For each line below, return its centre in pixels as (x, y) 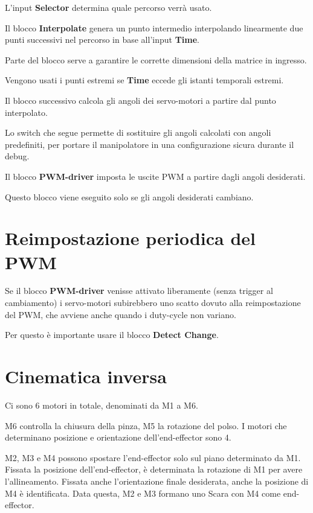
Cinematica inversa (86, 376)
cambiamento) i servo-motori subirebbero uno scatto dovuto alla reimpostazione (153, 303)
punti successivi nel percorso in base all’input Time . (102, 40)
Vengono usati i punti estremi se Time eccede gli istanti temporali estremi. (144, 80)
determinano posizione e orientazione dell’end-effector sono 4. (118, 437)
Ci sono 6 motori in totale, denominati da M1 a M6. (102, 405)
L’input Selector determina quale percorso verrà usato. (108, 7)
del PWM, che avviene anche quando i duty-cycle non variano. (121, 314)
